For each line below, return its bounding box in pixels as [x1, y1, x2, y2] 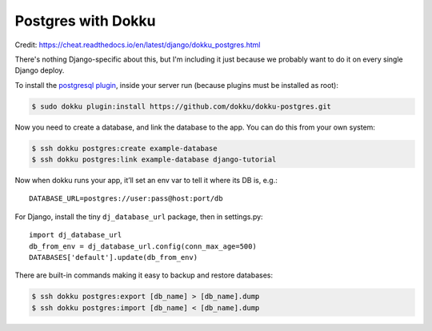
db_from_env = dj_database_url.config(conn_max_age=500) [29, 241, 258, 251]
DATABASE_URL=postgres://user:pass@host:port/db [29, 194, 223, 203]
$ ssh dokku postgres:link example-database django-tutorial [31, 155, 277, 164]
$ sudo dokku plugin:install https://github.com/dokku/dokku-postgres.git [31, 102, 332, 111]
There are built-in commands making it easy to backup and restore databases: [14, 270, 274, 280]
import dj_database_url [29, 230, 122, 240]
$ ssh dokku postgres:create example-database [31, 144, 218, 153]
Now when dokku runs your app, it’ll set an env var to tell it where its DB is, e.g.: [14, 176, 278, 185]
